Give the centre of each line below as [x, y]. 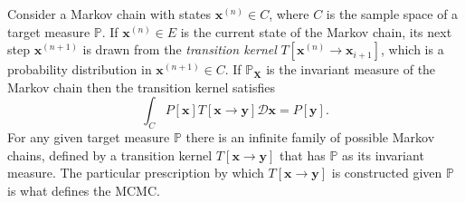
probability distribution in [80, 69]
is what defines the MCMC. [84, 190]
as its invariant [383, 155]
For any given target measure [89, 137]
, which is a [413, 49]
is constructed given [387, 173]
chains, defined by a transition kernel [110, 155]
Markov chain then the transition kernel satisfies [141, 87]
